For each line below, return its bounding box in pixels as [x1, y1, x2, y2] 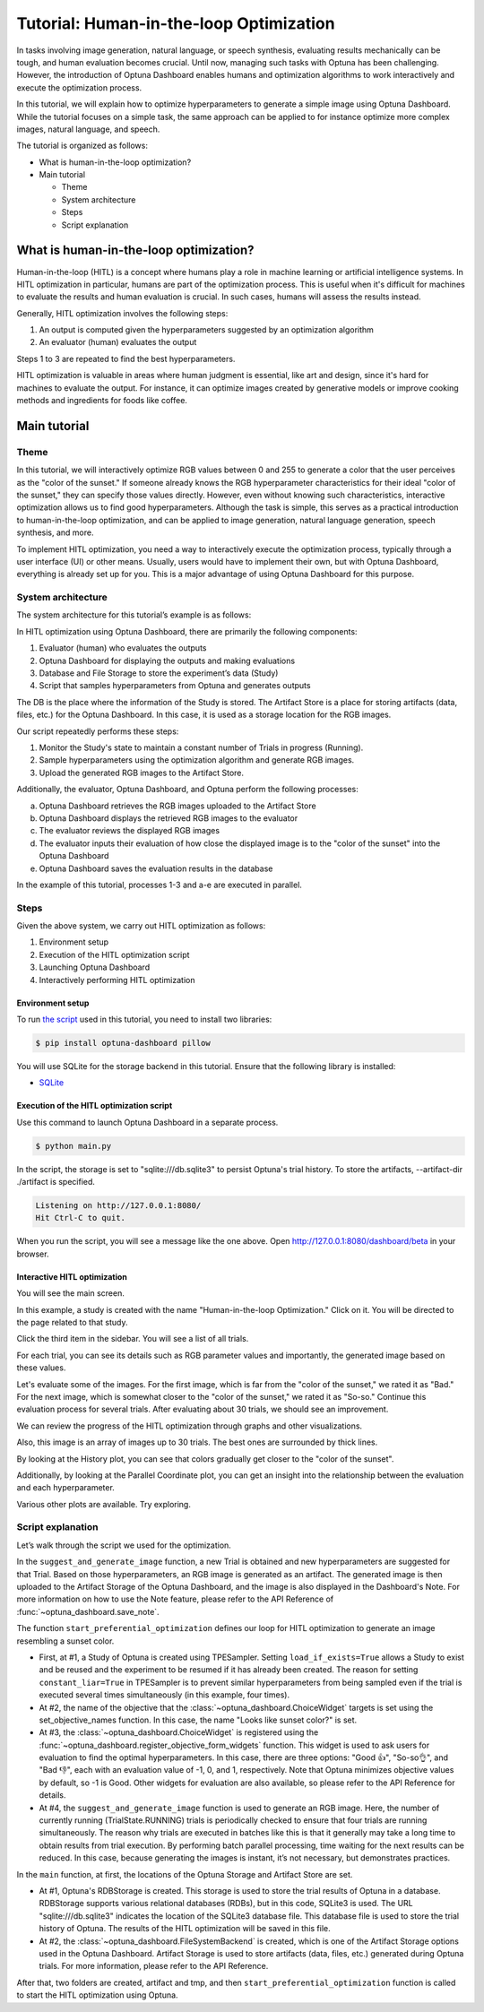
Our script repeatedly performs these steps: [16, 726, 179, 737]
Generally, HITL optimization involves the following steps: [16, 307, 229, 318]
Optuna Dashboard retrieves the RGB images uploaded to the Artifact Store [39, 800, 317, 811]
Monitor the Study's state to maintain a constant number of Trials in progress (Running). [39, 742, 364, 753]
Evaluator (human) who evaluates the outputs [39, 643, 207, 653]
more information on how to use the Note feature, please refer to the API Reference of [16, 1593, 334, 1604]
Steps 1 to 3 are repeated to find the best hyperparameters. [16, 353, 236, 364]
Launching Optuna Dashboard [39, 962, 151, 972]
